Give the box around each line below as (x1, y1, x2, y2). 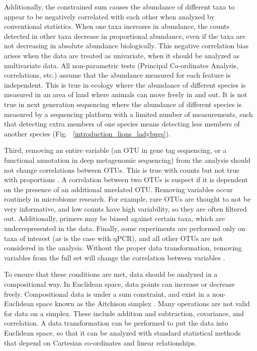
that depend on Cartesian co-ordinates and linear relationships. (4, 337, 197, 348)
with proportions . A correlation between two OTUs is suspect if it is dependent (4, 174, 248, 185)
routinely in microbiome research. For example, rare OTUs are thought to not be (4, 194, 251, 204)
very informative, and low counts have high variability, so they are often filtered (4, 203, 247, 214)
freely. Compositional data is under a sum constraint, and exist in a (4, 288, 210, 299)
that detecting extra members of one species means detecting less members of (4, 118, 240, 129)
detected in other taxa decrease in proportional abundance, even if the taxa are (4, 30, 246, 41)
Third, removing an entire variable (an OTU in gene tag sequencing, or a (4, 145, 227, 155)
